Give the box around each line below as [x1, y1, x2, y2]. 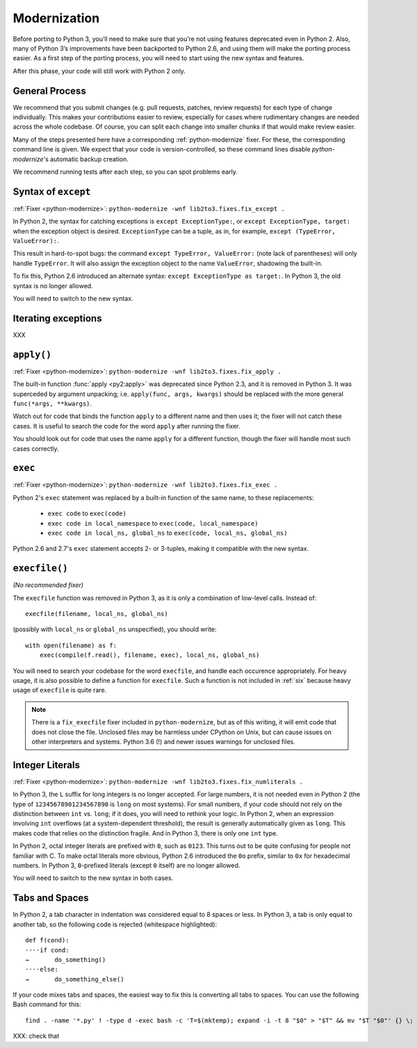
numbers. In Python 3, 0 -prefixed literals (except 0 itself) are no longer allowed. [13, 861, 240, 870]
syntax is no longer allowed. [13, 281, 93, 290]
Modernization [13, 10, 100, 26]
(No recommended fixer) [13, 581, 83, 590]
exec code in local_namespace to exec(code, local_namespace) [47, 519, 259, 527]
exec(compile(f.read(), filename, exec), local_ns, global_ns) [39, 651, 260, 659]
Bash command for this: [13, 1000, 81, 1008]
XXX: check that [13, 1032, 59, 1040]
